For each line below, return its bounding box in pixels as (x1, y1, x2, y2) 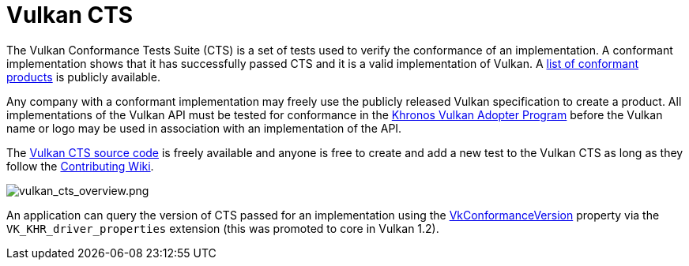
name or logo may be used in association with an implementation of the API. (6, 121, 402, 135)
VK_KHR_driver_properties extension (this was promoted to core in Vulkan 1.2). (6, 221, 439, 235)
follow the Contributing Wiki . (6, 159, 154, 173)
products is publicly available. (6, 69, 160, 84)
